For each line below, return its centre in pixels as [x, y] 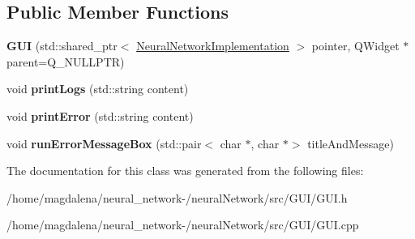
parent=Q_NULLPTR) [66, 61]
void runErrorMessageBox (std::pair [104, 143]
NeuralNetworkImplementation [213, 46]
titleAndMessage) [351, 143]
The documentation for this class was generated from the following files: [185, 171]
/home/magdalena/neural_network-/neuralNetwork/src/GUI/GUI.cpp [183, 225]
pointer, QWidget [355, 46]
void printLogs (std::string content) [98, 89]
